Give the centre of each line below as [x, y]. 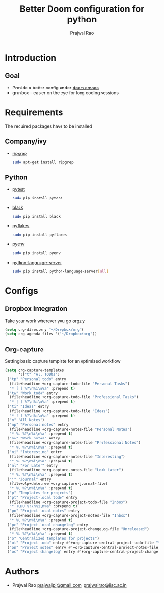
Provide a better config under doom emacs [55, 88]
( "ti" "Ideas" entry [28, 407]
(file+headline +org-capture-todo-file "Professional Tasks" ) [74, 397]
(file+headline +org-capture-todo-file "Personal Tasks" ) [70, 384]
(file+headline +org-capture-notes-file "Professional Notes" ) [75, 443]
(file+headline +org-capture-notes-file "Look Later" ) [66, 470]
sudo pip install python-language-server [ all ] [60, 271]
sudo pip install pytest [37, 198]
